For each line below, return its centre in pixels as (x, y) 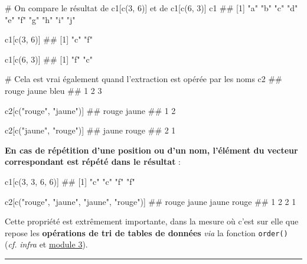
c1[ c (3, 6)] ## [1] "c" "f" (49, 39)
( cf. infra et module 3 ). (46, 244)
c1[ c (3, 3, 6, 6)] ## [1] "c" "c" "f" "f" (70, 181)
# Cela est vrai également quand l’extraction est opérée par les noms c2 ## (143, 79)
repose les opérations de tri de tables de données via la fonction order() (146, 232)
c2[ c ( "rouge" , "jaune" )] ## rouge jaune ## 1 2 (90, 110)
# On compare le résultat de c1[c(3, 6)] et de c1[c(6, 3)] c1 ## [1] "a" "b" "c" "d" (151, 8)
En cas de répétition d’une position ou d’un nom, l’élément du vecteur (151, 150)
